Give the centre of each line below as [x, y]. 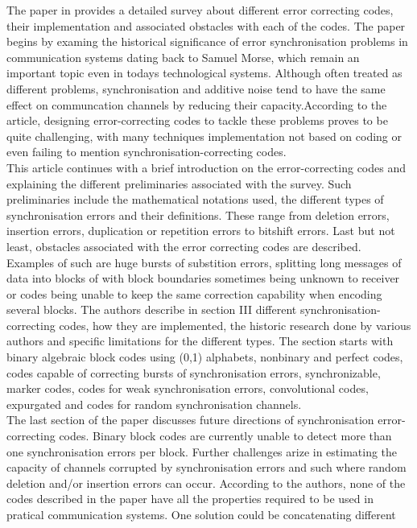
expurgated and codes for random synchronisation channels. [154, 404]
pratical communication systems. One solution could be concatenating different [201, 514]
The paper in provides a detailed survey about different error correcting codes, [200, 10]
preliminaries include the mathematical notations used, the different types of [195, 199]
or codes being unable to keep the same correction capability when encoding [194, 293]
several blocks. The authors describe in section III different [152, 309]
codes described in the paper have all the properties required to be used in [190, 499]
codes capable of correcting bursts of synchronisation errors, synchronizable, [194, 372]
